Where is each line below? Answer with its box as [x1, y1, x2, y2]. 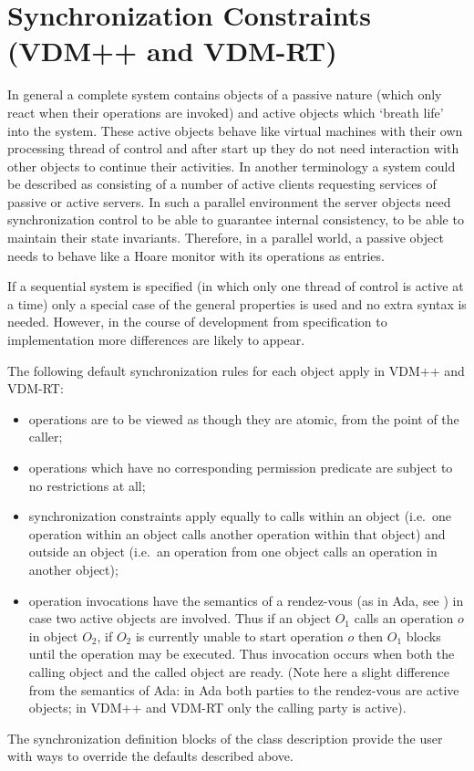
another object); [28, 559, 118, 578]
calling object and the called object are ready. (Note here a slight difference [28, 662, 449, 681]
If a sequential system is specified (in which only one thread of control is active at [7, 276, 464, 296]
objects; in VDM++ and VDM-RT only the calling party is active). [28, 698, 407, 717]
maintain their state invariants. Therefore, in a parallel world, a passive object [7, 228, 444, 247]
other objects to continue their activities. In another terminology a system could [7, 156, 456, 175]
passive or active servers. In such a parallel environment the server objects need [7, 192, 451, 211]
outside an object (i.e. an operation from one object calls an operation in [28, 542, 438, 561]
